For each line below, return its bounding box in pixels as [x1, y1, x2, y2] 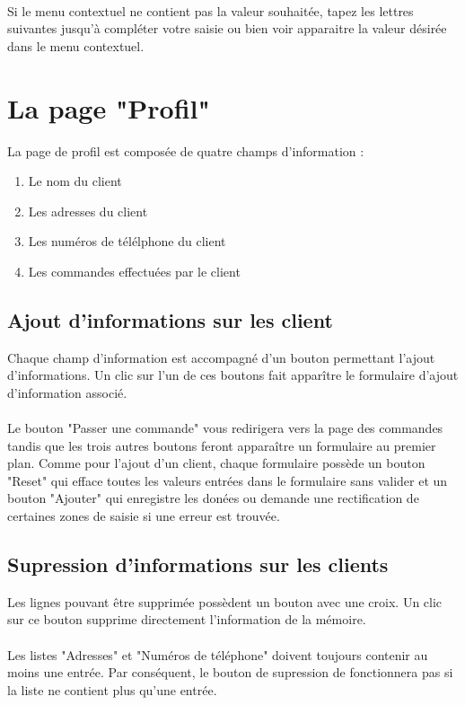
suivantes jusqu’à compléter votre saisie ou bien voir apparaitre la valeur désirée [7, 19, 447, 38]
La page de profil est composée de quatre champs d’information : [7, 141, 364, 160]
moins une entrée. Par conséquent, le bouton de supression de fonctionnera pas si [7, 663, 453, 682]
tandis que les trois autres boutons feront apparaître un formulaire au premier [7, 436, 436, 454]
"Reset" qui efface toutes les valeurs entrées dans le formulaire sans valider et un [7, 471, 448, 489]
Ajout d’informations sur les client [7, 305, 333, 333]
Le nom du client [28, 172, 122, 190]
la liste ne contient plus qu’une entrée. [7, 680, 217, 699]
